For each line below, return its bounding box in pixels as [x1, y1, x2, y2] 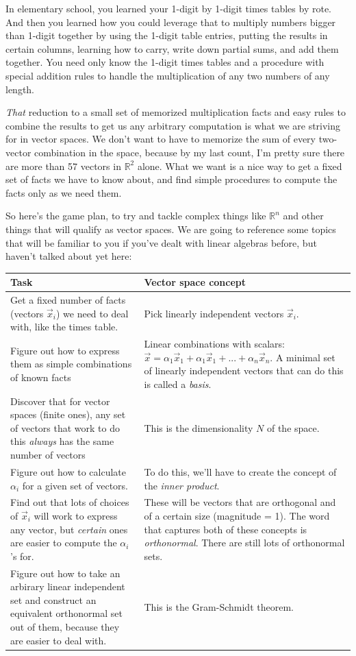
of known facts [10, 370, 71, 385]
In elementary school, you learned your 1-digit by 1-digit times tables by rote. [5, 1, 331, 15]
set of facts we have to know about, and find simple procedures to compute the [5, 172, 338, 186]
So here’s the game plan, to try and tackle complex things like [5, 208, 266, 223]
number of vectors [10, 448, 86, 462]
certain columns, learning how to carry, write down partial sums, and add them [5, 41, 339, 56]
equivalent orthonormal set [10, 606, 123, 620]
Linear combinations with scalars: [144, 337, 285, 351]
